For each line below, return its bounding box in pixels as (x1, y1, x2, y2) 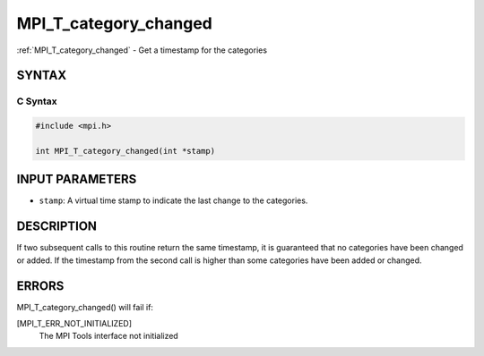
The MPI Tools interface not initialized (39, 331, 178, 342)
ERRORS (16, 278, 65, 293)
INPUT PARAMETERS (16, 172, 137, 187)
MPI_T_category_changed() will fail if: (16, 301, 154, 312)
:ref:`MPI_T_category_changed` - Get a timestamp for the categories (16, 45, 268, 55)
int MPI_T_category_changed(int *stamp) (35, 146, 215, 156)
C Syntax (16, 95, 57, 107)
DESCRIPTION (16, 219, 98, 234)
